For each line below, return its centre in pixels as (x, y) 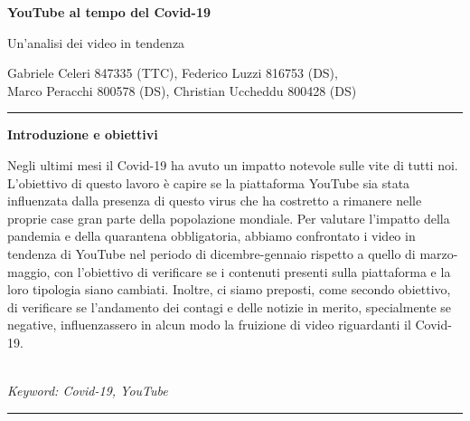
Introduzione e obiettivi (83, 134)
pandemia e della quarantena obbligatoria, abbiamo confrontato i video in (211, 236)
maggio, (29, 271)
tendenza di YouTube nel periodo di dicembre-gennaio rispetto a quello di (211, 253)
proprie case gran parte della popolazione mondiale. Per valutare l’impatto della (229, 218)
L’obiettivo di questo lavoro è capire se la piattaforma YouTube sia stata (209, 182)
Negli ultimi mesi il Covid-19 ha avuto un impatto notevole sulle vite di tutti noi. (233, 164)
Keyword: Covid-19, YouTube (88, 391)
